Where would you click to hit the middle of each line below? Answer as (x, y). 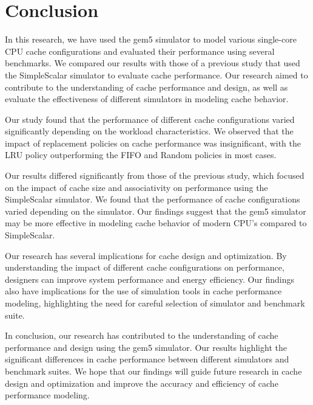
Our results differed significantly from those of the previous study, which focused (155, 175)
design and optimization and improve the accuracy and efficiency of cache (142, 383)
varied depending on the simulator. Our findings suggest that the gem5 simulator (156, 211)
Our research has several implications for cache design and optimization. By (146, 255)
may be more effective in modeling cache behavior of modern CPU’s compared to (156, 223)
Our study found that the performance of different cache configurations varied (150, 119)
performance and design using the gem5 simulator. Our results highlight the (146, 347)
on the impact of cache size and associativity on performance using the (136, 187)
